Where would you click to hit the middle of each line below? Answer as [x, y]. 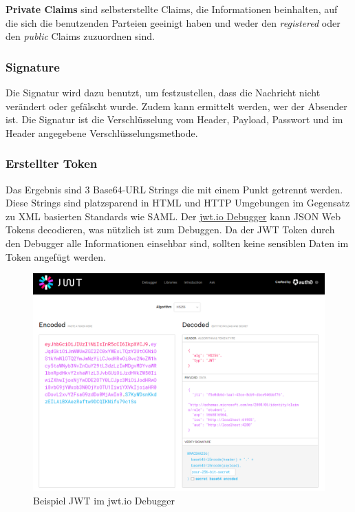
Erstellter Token [52, 163]
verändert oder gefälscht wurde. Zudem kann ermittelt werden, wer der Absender [176, 106]
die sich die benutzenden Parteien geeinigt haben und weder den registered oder [173, 22]
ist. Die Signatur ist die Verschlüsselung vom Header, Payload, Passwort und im [174, 119]
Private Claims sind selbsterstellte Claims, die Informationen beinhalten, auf [172, 9]
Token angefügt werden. [56, 256]
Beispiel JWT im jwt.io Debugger [104, 501]
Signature [33, 66]
